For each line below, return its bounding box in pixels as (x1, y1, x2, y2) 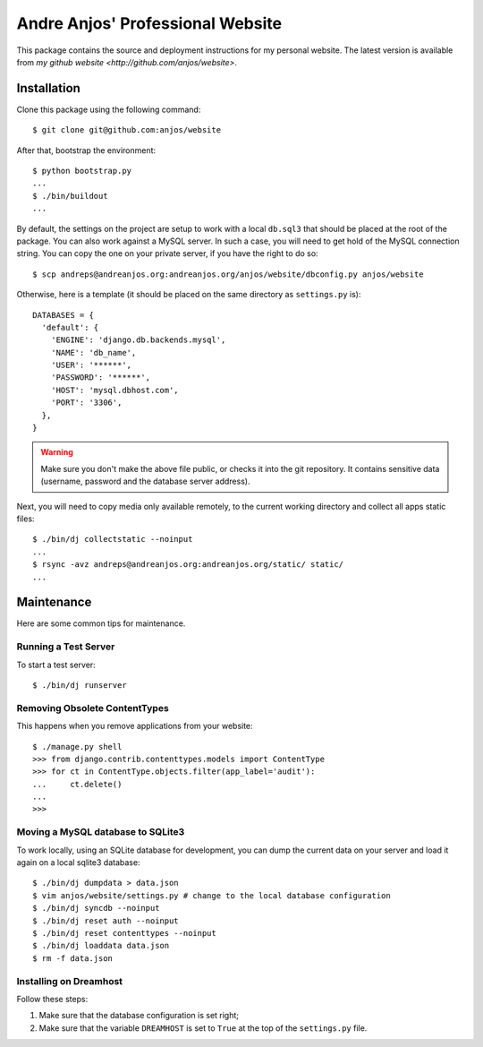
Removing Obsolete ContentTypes (16, 701, 169, 714)
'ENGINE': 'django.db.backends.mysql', (50, 335, 226, 345)
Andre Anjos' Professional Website (16, 13, 282, 33)
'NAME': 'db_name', (50, 348, 137, 357)
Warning (40, 447, 73, 458)
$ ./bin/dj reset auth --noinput (32, 915, 179, 926)
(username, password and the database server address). (40, 476, 250, 487)
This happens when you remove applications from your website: (16, 721, 254, 732)
